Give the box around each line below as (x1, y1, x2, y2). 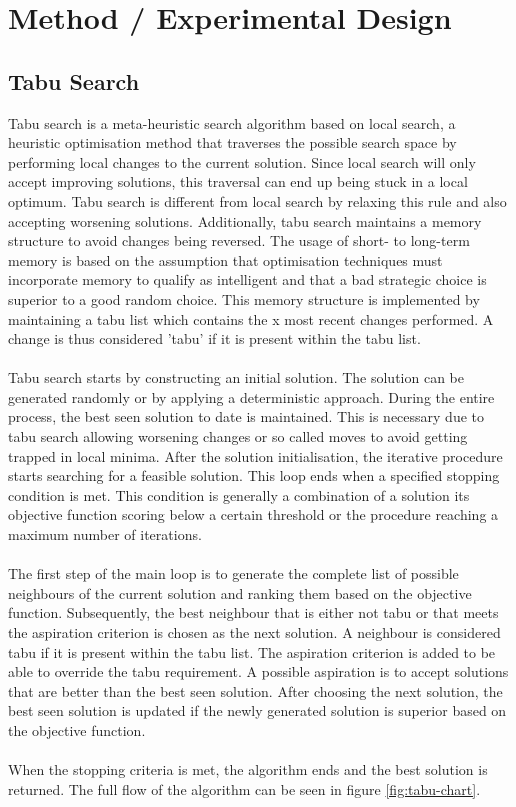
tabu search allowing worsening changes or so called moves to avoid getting (8, 426, 468, 447)
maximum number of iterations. (8, 524, 202, 545)
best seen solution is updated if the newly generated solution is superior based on (8, 700, 507, 721)
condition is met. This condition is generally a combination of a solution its (8, 484, 470, 505)
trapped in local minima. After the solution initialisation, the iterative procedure (8, 445, 503, 466)
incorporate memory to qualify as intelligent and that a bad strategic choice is (8, 269, 487, 290)
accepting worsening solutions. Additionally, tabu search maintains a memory (8, 210, 482, 231)
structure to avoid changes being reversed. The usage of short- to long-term (8, 230, 470, 251)
